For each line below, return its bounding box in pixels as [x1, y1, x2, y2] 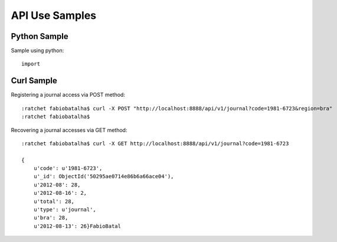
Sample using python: [11, 47, 64, 54]
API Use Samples [11, 9, 97, 22]
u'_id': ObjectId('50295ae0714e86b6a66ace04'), [33, 173, 174, 180]
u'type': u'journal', [33, 207, 97, 213]
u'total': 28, [33, 198, 75, 205]
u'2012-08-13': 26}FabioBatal [33, 223, 121, 230]
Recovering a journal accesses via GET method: [11, 126, 127, 133]
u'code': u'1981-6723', [33, 165, 103, 172]
